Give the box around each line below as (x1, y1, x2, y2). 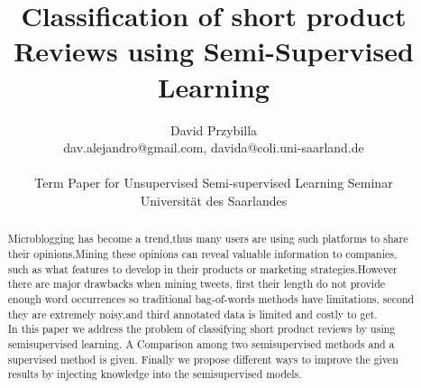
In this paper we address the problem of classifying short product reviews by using (7, 321, 396, 337)
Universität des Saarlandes (140, 190, 288, 209)
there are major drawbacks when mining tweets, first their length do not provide (7, 276, 386, 291)
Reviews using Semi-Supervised (14, 32, 414, 69)
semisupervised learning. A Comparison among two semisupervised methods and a (7, 336, 395, 351)
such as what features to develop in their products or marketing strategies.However (7, 261, 398, 276)
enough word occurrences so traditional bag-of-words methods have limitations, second (7, 291, 415, 306)
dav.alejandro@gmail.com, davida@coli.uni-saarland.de (63, 138, 364, 157)
